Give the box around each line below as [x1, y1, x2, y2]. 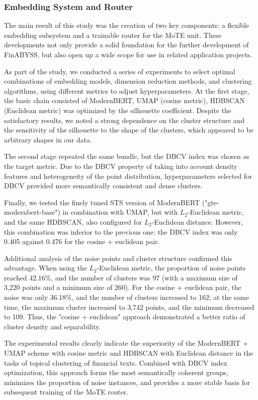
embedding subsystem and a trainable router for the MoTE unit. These [4, 29, 222, 40]
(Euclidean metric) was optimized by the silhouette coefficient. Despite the [4, 105, 232, 115]
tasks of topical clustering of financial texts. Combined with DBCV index [4, 357, 228, 368]
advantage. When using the [4, 263, 87, 273]
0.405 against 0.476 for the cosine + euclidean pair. [4, 236, 160, 247]
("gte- [202, 197, 219, 207]
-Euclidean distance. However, [152, 216, 243, 227]
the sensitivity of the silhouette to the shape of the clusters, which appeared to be [4, 125, 254, 135]
